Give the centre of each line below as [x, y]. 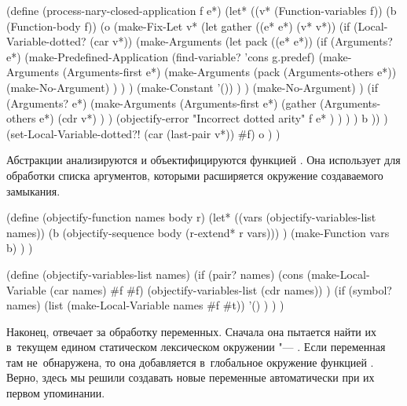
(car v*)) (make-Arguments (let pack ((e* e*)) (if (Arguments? [241, 41]
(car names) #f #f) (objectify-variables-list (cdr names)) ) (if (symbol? [221, 289]
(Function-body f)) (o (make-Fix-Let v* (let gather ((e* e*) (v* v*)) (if [178, 26]
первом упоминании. [56, 393]
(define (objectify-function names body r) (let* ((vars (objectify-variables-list [191, 217]
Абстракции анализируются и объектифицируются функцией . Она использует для [203, 160]
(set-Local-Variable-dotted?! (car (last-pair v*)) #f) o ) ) [143, 133]
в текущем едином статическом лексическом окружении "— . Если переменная [196, 347]
